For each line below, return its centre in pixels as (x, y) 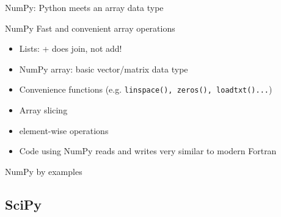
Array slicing (43, 110)
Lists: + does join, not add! (71, 48)
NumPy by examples (44, 171)
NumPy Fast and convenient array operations (90, 28)
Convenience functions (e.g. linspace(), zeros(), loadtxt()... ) (146, 89)
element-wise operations (64, 130)
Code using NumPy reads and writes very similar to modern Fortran (148, 151)
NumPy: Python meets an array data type (84, 7)
